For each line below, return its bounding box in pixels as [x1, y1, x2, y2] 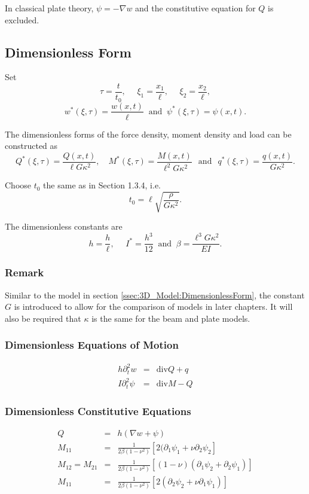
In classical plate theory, [5, 2, 94, 14]
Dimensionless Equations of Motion [5, 337, 179, 352]
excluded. [5, 13, 39, 26]
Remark [5, 265, 44, 280]
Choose [5, 179, 32, 191]
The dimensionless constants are [5, 220, 123, 233]
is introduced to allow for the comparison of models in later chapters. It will [14, 300, 293, 313]
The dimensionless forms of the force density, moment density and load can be [5, 127, 292, 140]
